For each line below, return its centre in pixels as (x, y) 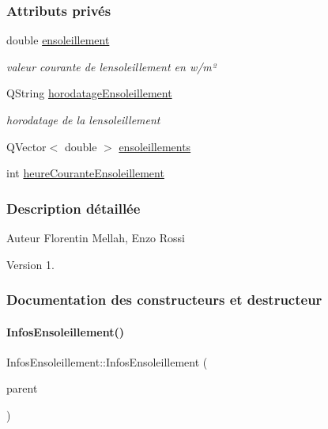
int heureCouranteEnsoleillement (85, 173)
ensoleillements (155, 146)
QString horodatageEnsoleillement (89, 93)
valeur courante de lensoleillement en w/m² (111, 66)
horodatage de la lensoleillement (83, 120)
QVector (26, 146)
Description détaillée (74, 208)
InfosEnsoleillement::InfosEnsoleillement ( (107, 361)
